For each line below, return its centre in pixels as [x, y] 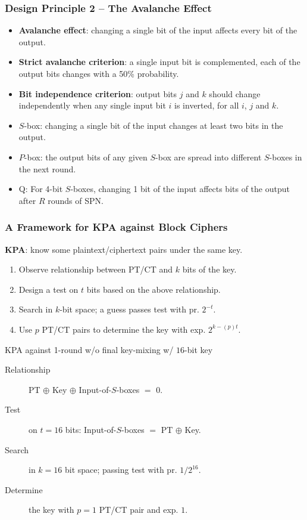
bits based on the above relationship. [153, 289]
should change [235, 93]
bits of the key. [209, 269]
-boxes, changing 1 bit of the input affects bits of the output [180, 189]
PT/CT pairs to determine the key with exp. [124, 329]
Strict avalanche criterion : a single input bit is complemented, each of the [159, 62]
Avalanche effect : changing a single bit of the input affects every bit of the [158, 30]
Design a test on [48, 289]
